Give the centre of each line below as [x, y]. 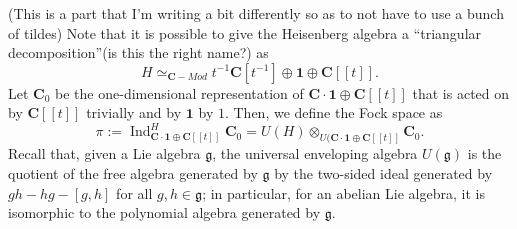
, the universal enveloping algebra [315, 153]
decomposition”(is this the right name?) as [138, 52]
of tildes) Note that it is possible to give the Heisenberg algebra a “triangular [245, 32]
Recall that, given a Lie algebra [104, 153]
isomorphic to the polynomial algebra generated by [164, 212]
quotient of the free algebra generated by [133, 172]
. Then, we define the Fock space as [333, 112]
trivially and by [134, 112]
